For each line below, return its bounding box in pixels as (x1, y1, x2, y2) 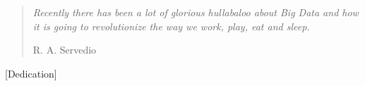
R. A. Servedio (32, 42, 97, 57)
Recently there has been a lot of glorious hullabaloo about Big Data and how (32, 5, 359, 19)
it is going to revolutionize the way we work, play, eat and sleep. (32, 18, 310, 33)
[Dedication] (5, 66, 57, 80)
